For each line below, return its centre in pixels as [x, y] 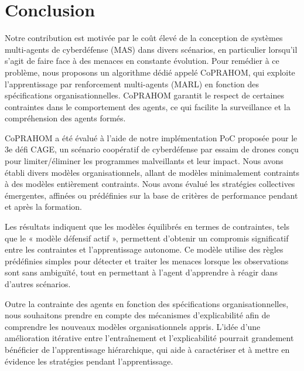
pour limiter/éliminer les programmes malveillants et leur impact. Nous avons [144, 161]
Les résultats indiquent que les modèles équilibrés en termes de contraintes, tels [147, 227]
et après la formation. [43, 207]
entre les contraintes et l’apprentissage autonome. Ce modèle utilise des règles [144, 249]
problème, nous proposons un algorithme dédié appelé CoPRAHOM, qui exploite [150, 72]
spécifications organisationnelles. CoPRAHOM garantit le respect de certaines [144, 95]
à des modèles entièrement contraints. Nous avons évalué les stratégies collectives [150, 184]
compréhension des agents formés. [65, 118]
